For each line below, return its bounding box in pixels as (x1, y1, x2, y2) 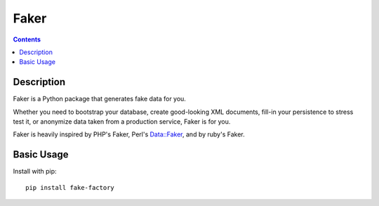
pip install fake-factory (25, 184, 115, 191)
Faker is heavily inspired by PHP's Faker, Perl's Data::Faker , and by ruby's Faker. (13, 130, 245, 139)
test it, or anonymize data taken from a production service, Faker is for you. (13, 117, 231, 126)
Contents (13, 35, 41, 44)
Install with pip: (13, 167, 57, 176)
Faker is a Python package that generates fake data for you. (13, 95, 186, 103)
